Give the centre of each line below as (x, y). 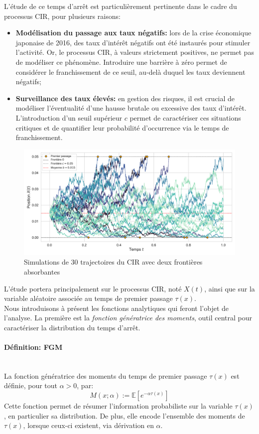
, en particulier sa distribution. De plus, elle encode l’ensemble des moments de (125, 415)
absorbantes (42, 271)
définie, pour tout (31, 385)
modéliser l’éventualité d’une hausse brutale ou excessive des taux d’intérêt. (131, 108)
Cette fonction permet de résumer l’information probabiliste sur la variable (118, 406)
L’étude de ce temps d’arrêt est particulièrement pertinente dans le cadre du (121, 6)
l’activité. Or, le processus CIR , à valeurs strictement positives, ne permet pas (135, 52)
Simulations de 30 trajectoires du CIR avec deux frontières (113, 262)
